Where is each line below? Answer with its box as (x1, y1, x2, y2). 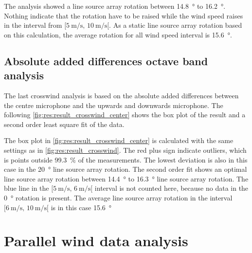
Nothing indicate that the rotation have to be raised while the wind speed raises (4, 10, 243, 20)
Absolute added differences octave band (4, 53, 208, 68)
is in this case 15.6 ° (51, 202, 112, 212)
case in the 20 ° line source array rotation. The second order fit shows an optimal (4, 164, 247, 174)
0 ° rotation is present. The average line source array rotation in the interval (4, 192, 233, 202)
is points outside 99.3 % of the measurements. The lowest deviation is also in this (4, 154, 248, 164)
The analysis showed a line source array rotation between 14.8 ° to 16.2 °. (4, 1, 226, 11)
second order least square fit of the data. (4, 119, 125, 129)
